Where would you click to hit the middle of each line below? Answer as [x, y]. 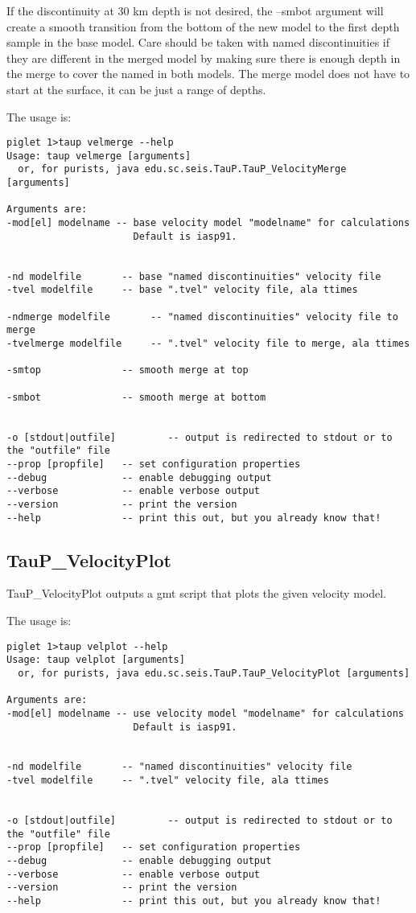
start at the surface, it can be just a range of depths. [136, 89]
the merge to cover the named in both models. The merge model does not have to [208, 74]
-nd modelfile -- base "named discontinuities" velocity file [194, 276]
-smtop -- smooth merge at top [128, 370]
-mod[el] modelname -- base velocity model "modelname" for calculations [208, 223]
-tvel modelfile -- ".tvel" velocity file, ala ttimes [168, 781]
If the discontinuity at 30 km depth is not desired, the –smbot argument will [195, 10]
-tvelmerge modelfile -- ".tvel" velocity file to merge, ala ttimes [208, 343]
